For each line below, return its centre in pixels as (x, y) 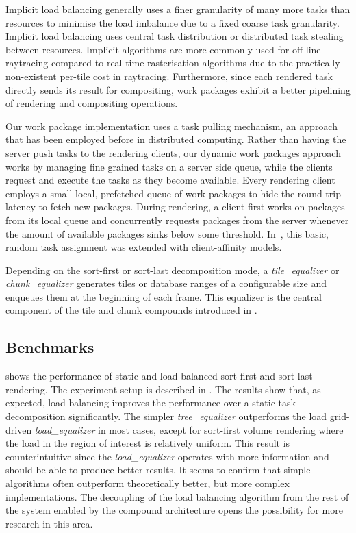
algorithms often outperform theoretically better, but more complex (148, 483)
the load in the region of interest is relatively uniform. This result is (148, 443)
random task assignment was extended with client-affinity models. (144, 247)
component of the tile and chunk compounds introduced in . (131, 310)
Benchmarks (50, 347)
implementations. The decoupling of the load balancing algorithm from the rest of (177, 496)
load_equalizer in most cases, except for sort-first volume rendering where (189, 429)
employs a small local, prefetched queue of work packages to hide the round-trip (173, 193)
